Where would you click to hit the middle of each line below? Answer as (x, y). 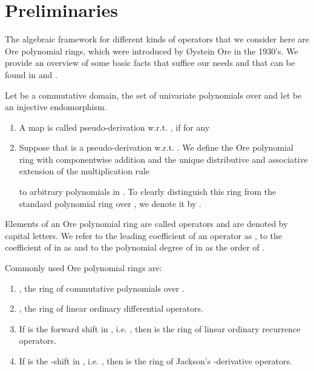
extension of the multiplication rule (84, 171)
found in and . (31, 74)
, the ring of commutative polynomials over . (102, 288)
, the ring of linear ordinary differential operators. (111, 308)
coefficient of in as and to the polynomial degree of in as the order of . (135, 247)
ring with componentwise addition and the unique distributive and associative (163, 159)
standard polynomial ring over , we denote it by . (110, 203)
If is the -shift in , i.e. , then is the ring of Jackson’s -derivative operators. (155, 361)
